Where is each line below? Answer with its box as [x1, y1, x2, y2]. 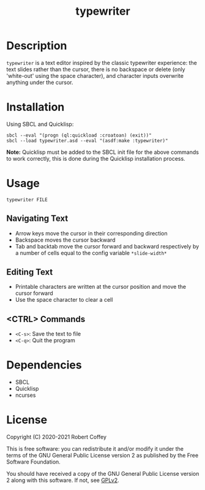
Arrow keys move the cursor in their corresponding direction [15, 229, 168, 237]
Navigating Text [6, 213, 69, 224]
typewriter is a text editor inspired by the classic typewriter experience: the [6, 59, 197, 66]
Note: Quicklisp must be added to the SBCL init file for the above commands [6, 148, 199, 156]
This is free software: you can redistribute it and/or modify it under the [6, 445, 184, 453]
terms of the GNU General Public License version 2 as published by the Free [6, 452, 199, 459]
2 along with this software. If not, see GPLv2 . [6, 477, 119, 484]
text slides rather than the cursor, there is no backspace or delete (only [6, 66, 185, 73]
